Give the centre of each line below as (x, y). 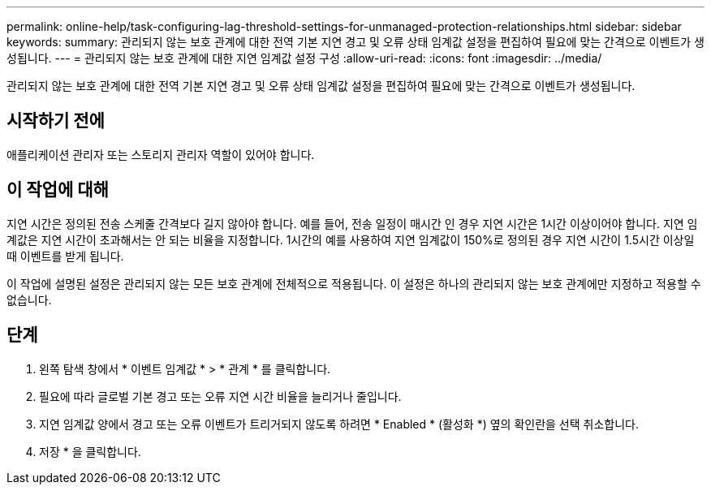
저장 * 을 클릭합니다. (90, 451)
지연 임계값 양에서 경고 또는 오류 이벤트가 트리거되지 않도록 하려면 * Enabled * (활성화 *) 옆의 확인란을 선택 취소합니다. (339, 424)
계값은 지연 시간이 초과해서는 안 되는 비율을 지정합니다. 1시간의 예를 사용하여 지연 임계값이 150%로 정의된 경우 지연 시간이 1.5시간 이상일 (351, 239)
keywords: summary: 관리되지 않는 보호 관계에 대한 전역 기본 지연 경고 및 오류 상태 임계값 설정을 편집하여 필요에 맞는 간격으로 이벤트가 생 (355, 42)
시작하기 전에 (56, 121)
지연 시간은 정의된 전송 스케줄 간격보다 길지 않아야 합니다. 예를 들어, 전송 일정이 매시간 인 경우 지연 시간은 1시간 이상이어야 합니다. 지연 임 (352, 223)
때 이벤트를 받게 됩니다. (65, 256)
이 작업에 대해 (58, 190)
